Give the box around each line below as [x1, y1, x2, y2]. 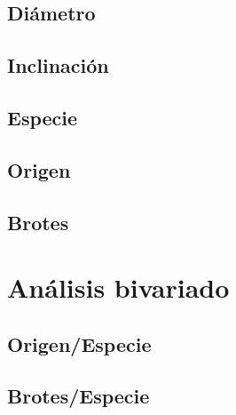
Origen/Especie [7, 330, 152, 357]
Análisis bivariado [7, 269, 230, 306]
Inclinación [7, 52, 109, 79]
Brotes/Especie [7, 382, 150, 410]
